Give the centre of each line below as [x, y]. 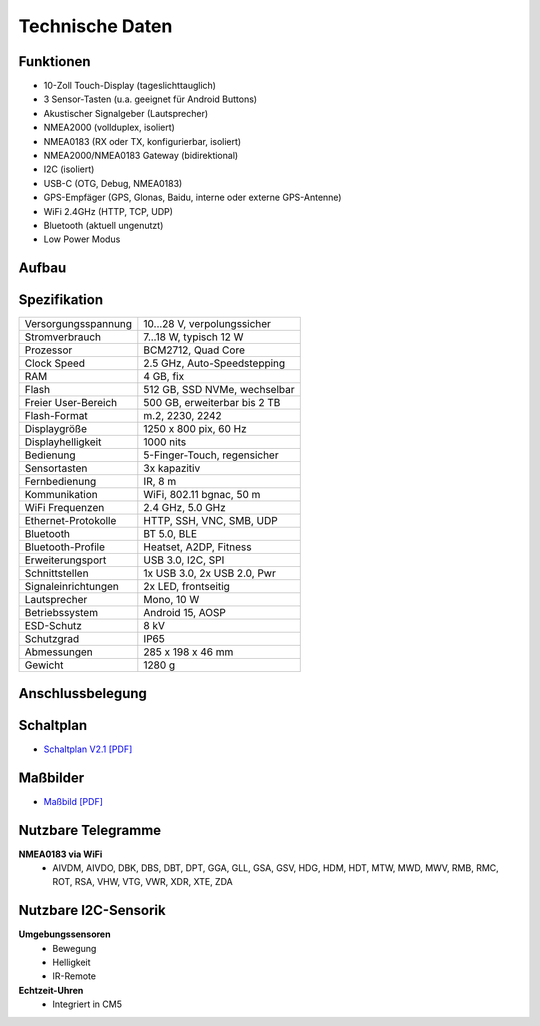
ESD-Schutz [53, 626]
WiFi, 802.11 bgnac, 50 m [202, 495]
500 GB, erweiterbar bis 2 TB [212, 403]
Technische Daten [95, 26]
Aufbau [42, 268]
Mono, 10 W [171, 600]
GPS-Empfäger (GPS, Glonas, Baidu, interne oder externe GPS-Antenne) [192, 197]
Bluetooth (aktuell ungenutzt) [103, 225]
